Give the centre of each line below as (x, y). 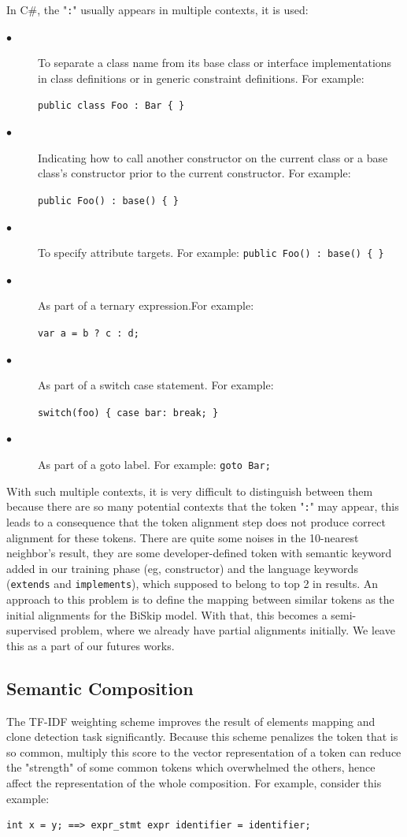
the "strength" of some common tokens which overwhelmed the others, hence (191, 767)
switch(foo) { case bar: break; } (128, 413)
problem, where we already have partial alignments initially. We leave (228, 630)
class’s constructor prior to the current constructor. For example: (194, 173)
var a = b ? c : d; (89, 333)
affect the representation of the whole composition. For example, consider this (194, 782)
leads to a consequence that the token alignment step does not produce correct (196, 521)
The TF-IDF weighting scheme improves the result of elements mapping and (191, 721)
